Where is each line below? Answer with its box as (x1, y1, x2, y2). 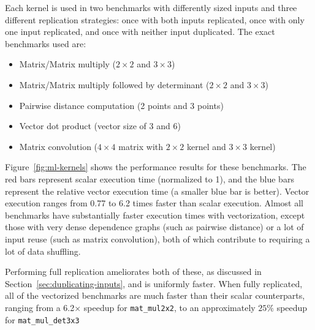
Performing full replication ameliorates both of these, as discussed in (5, 265, 262, 278)
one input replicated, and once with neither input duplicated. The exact (5, 25, 275, 38)
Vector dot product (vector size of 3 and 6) (19, 119, 181, 132)
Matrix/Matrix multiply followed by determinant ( (19, 78, 210, 91)
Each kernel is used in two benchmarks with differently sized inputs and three (5, 1, 297, 13)
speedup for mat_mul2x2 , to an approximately (83, 301, 256, 313)
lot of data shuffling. (5, 244, 81, 257)
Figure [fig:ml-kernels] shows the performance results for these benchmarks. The (5, 160, 306, 173)
